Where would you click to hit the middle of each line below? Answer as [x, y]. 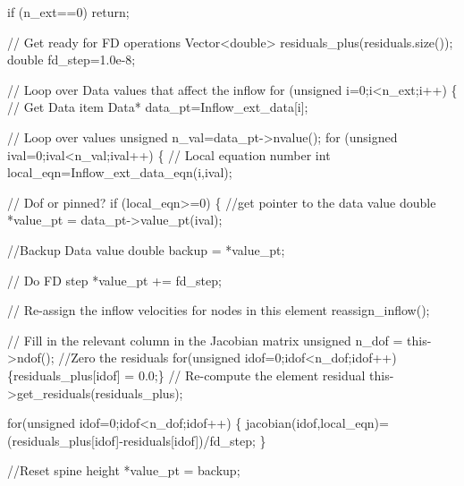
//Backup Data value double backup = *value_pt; [146, 249]
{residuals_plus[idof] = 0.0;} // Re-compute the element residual [186, 375]
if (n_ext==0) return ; [68, 12]
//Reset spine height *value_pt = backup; [124, 470]
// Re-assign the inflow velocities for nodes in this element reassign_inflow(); [219, 310]
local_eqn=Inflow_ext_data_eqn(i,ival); [120, 172]
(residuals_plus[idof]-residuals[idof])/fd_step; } [137, 440]
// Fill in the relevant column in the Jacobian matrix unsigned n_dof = [205, 340]
